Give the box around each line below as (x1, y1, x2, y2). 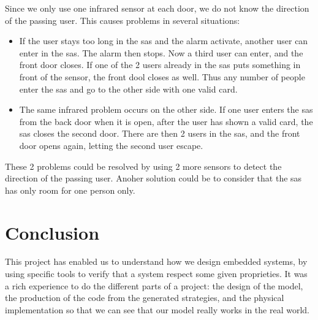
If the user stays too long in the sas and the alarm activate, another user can (19, 34, 308, 47)
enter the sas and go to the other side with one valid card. (19, 82, 238, 95)
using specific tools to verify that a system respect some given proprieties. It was (5, 267, 308, 280)
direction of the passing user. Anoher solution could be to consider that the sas (5, 172, 302, 185)
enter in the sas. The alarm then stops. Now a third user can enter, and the (19, 46, 303, 59)
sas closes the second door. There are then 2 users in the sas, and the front (19, 127, 300, 140)
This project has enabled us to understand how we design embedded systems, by (5, 255, 308, 268)
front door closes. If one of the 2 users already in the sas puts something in (19, 58, 301, 71)
